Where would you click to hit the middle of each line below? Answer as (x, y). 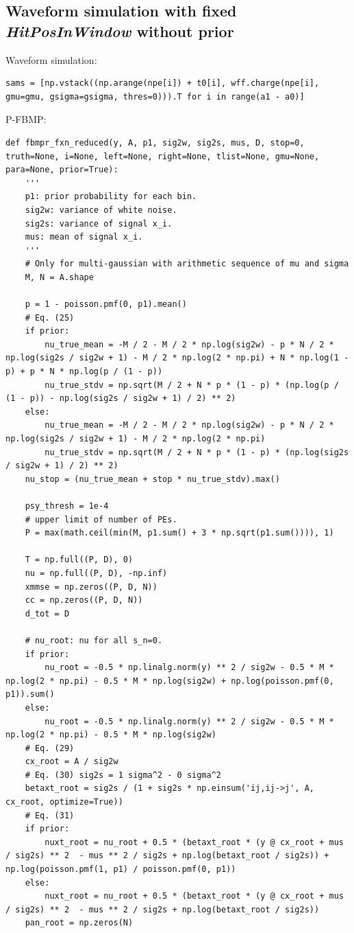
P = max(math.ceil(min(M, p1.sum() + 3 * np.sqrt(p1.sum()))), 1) (179, 533)
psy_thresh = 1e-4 (67, 506)
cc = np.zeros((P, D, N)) (84, 600)
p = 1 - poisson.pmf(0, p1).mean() (106, 304)
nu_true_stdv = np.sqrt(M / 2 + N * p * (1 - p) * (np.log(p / (192, 385)
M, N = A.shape (59, 277)
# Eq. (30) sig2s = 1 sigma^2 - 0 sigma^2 (123, 775)
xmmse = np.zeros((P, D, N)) (91, 587)
